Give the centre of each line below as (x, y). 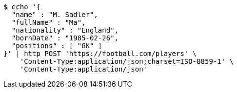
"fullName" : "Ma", (49, 22)
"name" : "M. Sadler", (55, 15)
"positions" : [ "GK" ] (57, 46)
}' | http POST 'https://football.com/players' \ (100, 54)
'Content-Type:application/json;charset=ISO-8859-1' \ (127, 61)
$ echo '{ (22, 7)
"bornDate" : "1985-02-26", (65, 38)
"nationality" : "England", (65, 30)
